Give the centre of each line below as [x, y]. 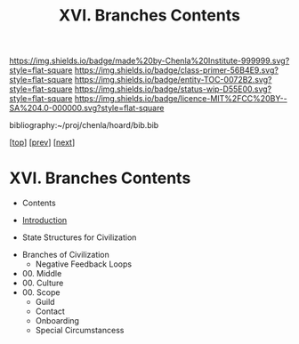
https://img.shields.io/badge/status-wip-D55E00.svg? [173, 89]
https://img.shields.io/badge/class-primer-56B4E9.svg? [176, 70]
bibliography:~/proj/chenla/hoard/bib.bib [84, 125]
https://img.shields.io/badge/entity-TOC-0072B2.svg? [173, 80]
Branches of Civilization [65, 255]
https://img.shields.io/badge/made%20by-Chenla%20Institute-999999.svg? [149, 61]
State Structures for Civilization [79, 237]
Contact [50, 311]
